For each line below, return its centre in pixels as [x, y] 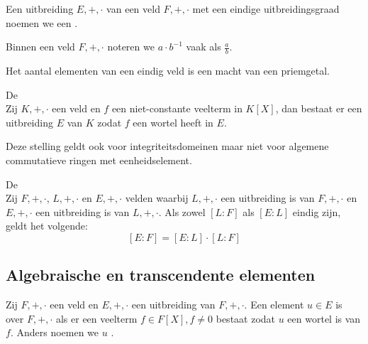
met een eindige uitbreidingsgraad [266, 9]
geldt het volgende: [47, 226]
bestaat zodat [246, 318]
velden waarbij [157, 198]
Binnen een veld [40, 47]
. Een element [274, 305]
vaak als [203, 47]
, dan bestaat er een [319, 108]
